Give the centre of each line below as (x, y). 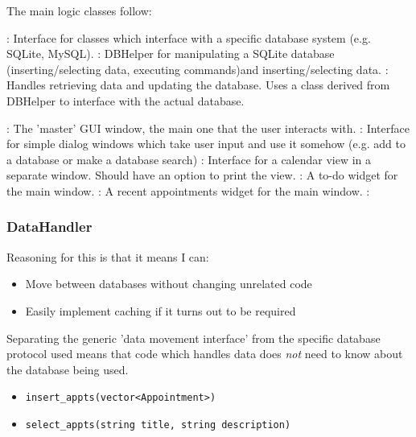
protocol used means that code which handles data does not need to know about (205, 354)
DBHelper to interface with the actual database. (126, 100)
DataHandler (49, 227)
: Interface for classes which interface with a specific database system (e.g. (189, 37)
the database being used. (68, 369)
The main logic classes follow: (79, 10)
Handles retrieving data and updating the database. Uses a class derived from (198, 85)
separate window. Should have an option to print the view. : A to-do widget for (202, 175)
